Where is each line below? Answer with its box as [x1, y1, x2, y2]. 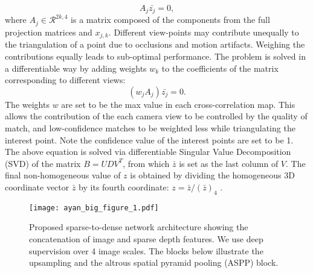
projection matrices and [5, 25, 92, 38]
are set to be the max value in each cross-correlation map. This [61, 98, 295, 110]
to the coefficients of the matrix [161, 61, 279, 74]
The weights [5, 98, 50, 110]
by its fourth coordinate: [79, 180, 169, 193]
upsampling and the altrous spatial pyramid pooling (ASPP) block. [29, 256, 279, 269]
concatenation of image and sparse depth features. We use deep [29, 232, 263, 245]
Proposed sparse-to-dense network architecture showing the [29, 221, 248, 233]
